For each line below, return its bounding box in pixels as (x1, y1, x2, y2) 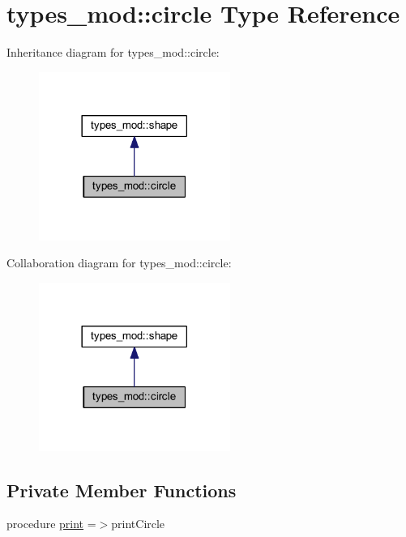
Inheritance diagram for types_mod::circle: (6, 44, 220, 61)
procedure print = (6, 515, 96, 532)
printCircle (111, 515, 165, 532)
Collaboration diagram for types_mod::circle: (6, 254, 232, 271)
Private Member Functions (6, 477, 237, 502)
